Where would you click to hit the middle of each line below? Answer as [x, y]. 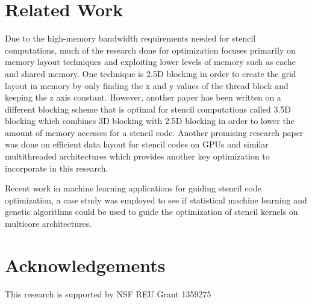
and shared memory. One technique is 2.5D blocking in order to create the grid [151, 73]
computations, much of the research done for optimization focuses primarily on [150, 50]
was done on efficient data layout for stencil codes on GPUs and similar [137, 144]
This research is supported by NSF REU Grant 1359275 [108, 293]
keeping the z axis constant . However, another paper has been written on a [143, 97]
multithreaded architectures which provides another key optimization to [137, 156]
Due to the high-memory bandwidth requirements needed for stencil [130, 38]
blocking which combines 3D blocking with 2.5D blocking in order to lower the [150, 121]
